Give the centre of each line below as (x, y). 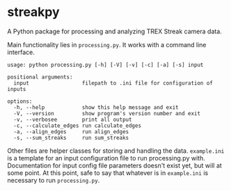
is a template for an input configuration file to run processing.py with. (106, 158)
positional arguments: (40, 77)
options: (20, 101)
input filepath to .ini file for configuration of (113, 83)
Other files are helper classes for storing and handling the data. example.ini (116, 151)
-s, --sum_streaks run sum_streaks (71, 138)
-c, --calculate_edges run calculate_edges (77, 126)
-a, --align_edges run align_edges (71, 132)
